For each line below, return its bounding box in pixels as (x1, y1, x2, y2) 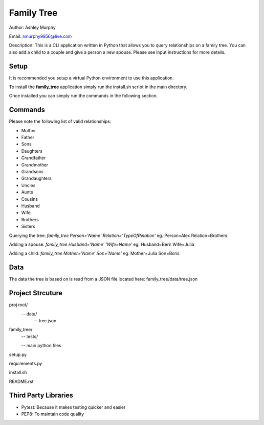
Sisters (21, 223, 36, 230)
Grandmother (21, 162, 48, 167)
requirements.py (9, 360, 43, 366)
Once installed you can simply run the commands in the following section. (9, 93, 158, 99)
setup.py (9, 352, 27, 357)
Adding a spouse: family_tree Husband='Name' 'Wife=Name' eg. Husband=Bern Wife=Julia (9, 241, 195, 247)
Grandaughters (21, 175, 52, 181)
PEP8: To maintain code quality (21, 411, 84, 417)
